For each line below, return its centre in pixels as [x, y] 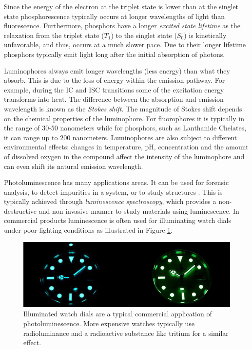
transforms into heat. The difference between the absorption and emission [114, 99]
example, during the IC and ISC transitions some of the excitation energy [114, 89]
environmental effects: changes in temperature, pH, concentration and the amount [126, 147]
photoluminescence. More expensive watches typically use [109, 323]
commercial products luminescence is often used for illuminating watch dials [117, 220]
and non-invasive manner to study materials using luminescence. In [139, 211]
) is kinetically [205, 35]
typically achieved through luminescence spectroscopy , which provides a [110, 201]
